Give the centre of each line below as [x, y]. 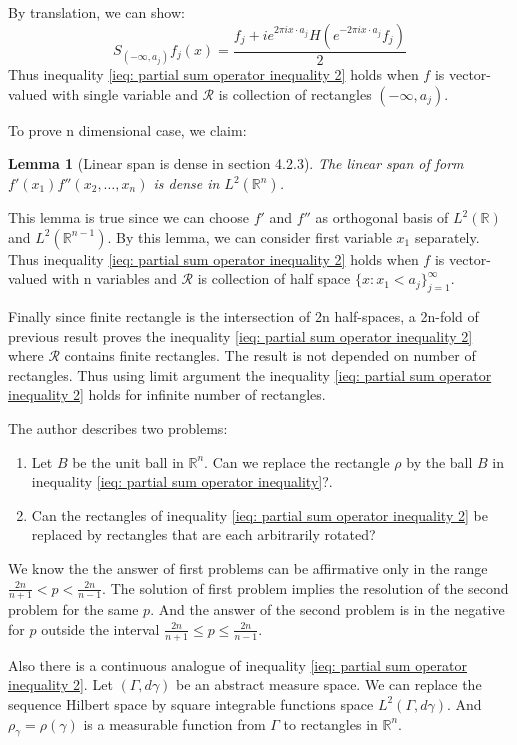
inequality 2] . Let [60, 684]
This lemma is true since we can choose [128, 217]
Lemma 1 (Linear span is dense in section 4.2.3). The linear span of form [236, 163]
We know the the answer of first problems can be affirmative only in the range [248, 567]
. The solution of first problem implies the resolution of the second [305, 587]
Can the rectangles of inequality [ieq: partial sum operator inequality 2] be [259, 514]
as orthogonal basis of [382, 217]
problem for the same [73, 609]
